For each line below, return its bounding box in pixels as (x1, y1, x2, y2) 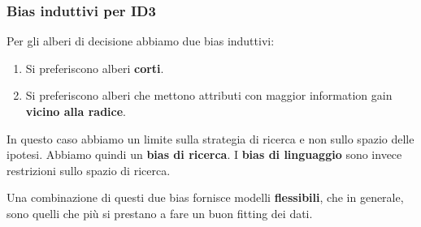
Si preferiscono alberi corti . (25, 59, 164, 76)
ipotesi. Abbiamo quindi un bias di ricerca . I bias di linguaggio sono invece (7, 146, 402, 163)
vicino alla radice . (25, 103, 126, 119)
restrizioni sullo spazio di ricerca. (7, 161, 171, 178)
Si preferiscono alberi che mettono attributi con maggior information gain (25, 87, 393, 104)
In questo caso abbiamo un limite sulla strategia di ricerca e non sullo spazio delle (7, 130, 414, 147)
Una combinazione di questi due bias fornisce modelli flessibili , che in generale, (7, 189, 404, 206)
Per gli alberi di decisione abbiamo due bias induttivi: (7, 32, 275, 49)
